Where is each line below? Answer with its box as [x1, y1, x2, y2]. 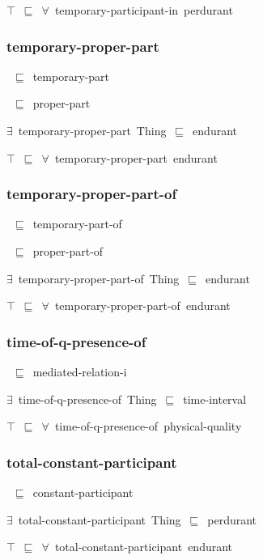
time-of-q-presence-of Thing [18, 390, 157, 407]
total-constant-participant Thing [18, 511, 181, 528]
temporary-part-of [32, 215, 122, 232]
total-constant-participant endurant [54, 538, 233, 555]
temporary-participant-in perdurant [54, 2, 233, 18]
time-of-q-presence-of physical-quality [54, 418, 242, 435]
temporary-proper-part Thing [18, 122, 167, 138]
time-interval [183, 390, 247, 407]
